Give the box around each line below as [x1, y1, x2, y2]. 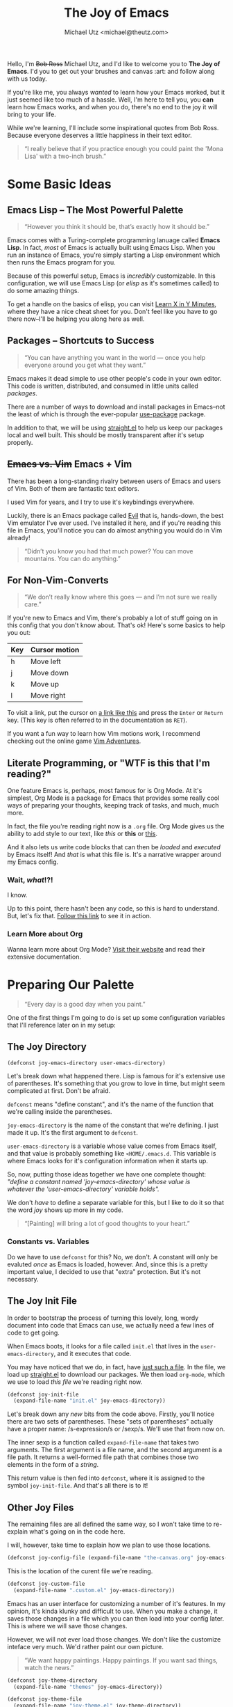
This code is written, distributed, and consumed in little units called [7, 381, 199, 390]
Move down [30, 668, 69, 678]
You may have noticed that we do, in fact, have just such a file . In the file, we [7, 1362, 226, 1371]
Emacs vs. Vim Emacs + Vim [7, 458, 132, 471]
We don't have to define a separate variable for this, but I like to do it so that [7, 1199, 224, 1207]
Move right [30, 691, 66, 700]
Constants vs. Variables [7, 1237, 90, 1247]
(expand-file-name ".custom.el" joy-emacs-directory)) [13, 1587, 175, 1594]
